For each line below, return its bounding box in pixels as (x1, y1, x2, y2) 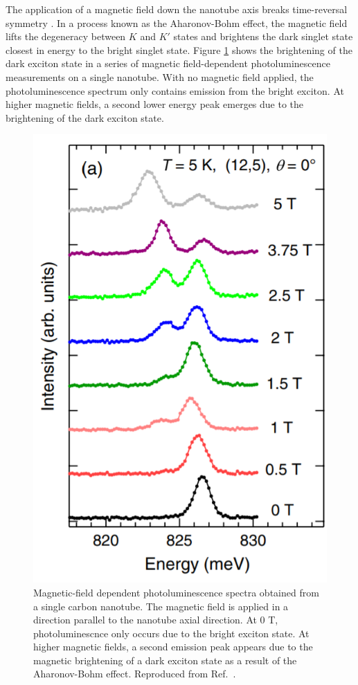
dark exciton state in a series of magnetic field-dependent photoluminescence (6, 56, 330, 71)
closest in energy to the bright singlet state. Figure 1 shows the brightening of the (6, 42, 352, 57)
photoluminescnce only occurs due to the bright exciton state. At (33, 625, 310, 640)
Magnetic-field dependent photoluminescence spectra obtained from (33, 585, 319, 599)
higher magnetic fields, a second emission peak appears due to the (33, 639, 313, 654)
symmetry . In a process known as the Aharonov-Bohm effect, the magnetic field (6, 15, 348, 30)
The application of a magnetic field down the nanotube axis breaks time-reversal (6, 2, 348, 16)
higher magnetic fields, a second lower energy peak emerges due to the (6, 97, 304, 111)
